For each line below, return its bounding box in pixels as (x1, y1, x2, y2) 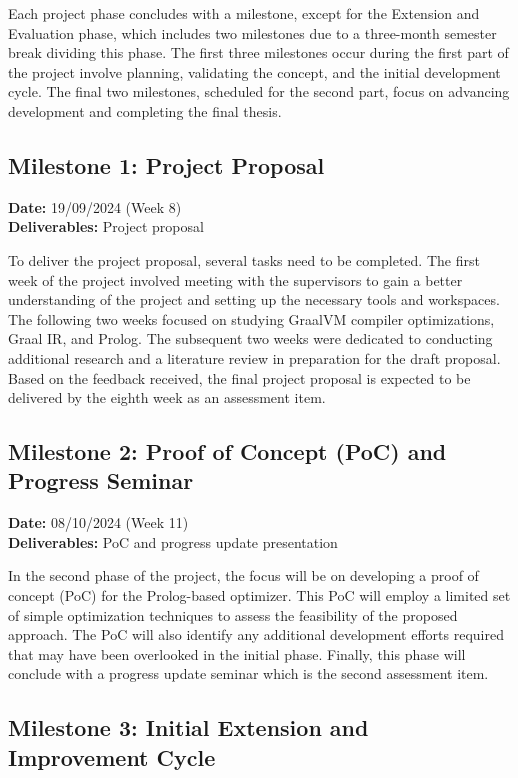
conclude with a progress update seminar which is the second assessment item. (8, 663, 489, 684)
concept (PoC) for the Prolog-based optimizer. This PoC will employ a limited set (8, 585, 511, 606)
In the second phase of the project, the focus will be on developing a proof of (8, 565, 479, 586)
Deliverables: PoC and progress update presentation (8, 531, 338, 552)
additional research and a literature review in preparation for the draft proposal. (8, 347, 501, 368)
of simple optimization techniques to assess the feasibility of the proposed (8, 604, 458, 625)
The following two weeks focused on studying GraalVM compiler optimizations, (8, 308, 495, 329)
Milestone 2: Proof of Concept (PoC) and (8, 436, 447, 467)
